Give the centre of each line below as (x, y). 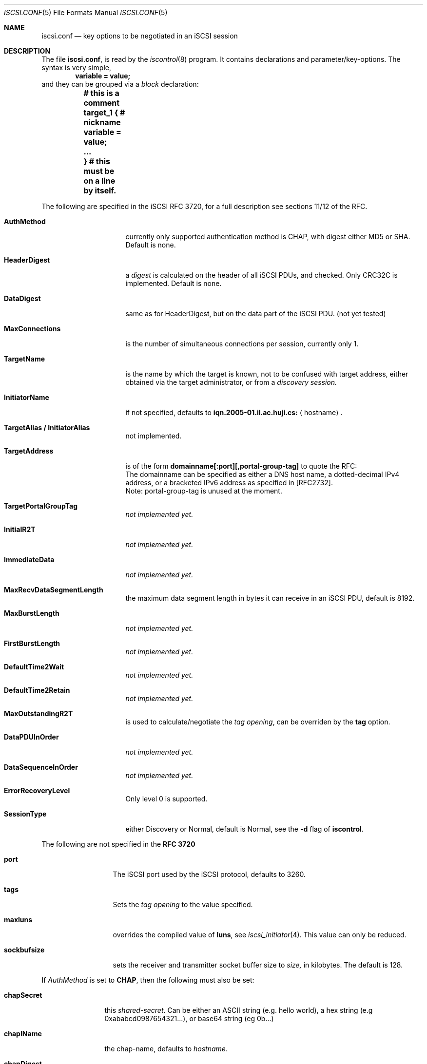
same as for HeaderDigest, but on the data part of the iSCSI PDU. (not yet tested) (256, 313)
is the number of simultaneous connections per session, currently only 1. (242, 344)
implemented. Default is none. (174, 283)
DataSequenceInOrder (41, 767)
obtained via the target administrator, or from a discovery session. (231, 382)
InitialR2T (20, 529)
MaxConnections (32, 329)
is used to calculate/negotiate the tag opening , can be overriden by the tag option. (258, 722)
